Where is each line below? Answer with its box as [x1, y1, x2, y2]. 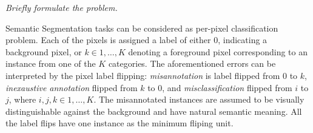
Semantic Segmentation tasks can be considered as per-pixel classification [5, 21, 278, 34]
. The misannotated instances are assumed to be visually [93, 93, 305, 106]
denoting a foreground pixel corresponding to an [128, 45, 308, 58]
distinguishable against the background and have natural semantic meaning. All [5, 104, 302, 117]
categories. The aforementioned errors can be [108, 57, 276, 70]
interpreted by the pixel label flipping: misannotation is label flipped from [5, 69, 280, 81]
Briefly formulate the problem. [5, 1, 118, 13]
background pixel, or [5, 45, 82, 58]
